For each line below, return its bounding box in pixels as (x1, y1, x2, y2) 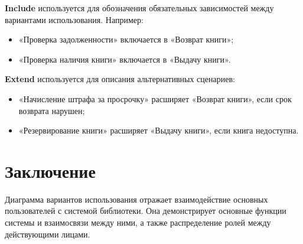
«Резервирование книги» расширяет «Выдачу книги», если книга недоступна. (18, 124, 299, 136)
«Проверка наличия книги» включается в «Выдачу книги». (18, 53, 231, 65)
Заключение (5, 158, 96, 183)
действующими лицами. (5, 227, 90, 240)
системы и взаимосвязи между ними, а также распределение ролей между (5, 216, 271, 229)
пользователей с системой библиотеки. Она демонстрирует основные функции (5, 204, 286, 217)
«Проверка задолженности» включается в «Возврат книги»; (18, 33, 234, 45)
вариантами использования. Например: (5, 13, 144, 25)
